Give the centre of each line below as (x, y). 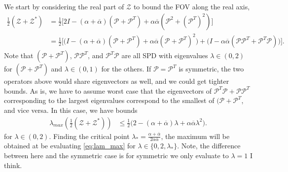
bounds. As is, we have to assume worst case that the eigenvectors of (108, 90)
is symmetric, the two (211, 69)
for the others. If (126, 69)
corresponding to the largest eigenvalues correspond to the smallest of (109, 100)
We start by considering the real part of (64, 6)
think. (13, 165)
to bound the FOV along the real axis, (192, 6)
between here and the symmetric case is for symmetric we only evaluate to (116, 155)
